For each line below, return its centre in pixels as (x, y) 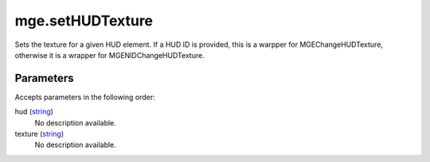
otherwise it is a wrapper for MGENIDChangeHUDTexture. (109, 55)
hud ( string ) (34, 112)
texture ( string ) (39, 134)
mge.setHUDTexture (84, 21)
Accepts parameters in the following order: (85, 97)
